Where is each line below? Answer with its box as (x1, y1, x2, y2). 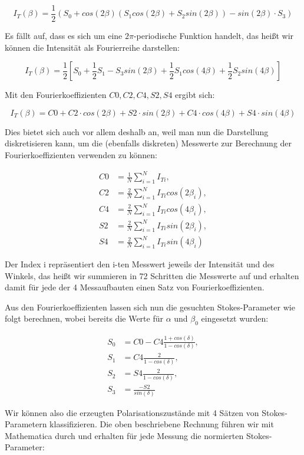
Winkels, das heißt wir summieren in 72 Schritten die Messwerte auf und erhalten (5, 269, 299, 281)
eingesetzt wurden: (201, 312, 269, 325)
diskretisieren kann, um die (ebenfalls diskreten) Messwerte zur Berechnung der (5, 137, 292, 149)
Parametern (5, 418, 47, 430)
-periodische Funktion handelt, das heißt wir (133, 30, 294, 42)
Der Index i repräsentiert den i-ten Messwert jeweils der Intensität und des (5, 258, 275, 270)
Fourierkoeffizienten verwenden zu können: (5, 149, 157, 161)
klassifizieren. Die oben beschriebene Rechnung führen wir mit (49, 418, 274, 430)
